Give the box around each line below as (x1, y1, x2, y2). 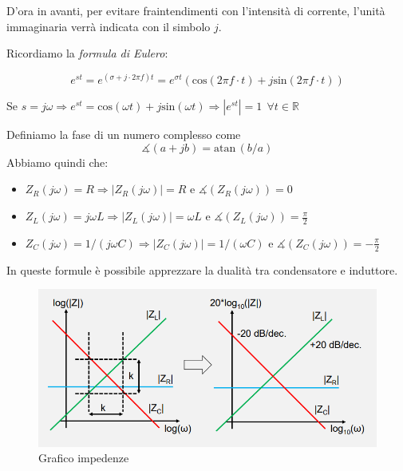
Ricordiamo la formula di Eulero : (6, 45, 168, 61)
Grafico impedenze (38, 449, 129, 466)
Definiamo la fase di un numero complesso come (6, 126, 241, 143)
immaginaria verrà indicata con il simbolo (6, 18, 211, 34)
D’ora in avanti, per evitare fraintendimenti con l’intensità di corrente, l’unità (6, 2, 385, 18)
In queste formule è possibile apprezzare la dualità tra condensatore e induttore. (6, 261, 398, 278)
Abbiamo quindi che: (6, 153, 109, 170)
